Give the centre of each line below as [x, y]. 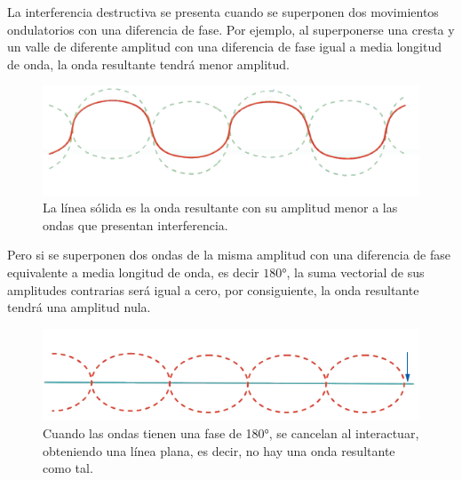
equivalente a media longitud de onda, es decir [133, 272]
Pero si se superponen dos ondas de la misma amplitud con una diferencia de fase [229, 255]
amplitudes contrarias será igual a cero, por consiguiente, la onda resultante [213, 289]
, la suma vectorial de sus [355, 272]
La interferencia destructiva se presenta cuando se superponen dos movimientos [223, 12]
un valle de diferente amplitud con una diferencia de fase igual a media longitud [225, 47]
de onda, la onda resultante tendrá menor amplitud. [148, 64]
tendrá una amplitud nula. [79, 307]
